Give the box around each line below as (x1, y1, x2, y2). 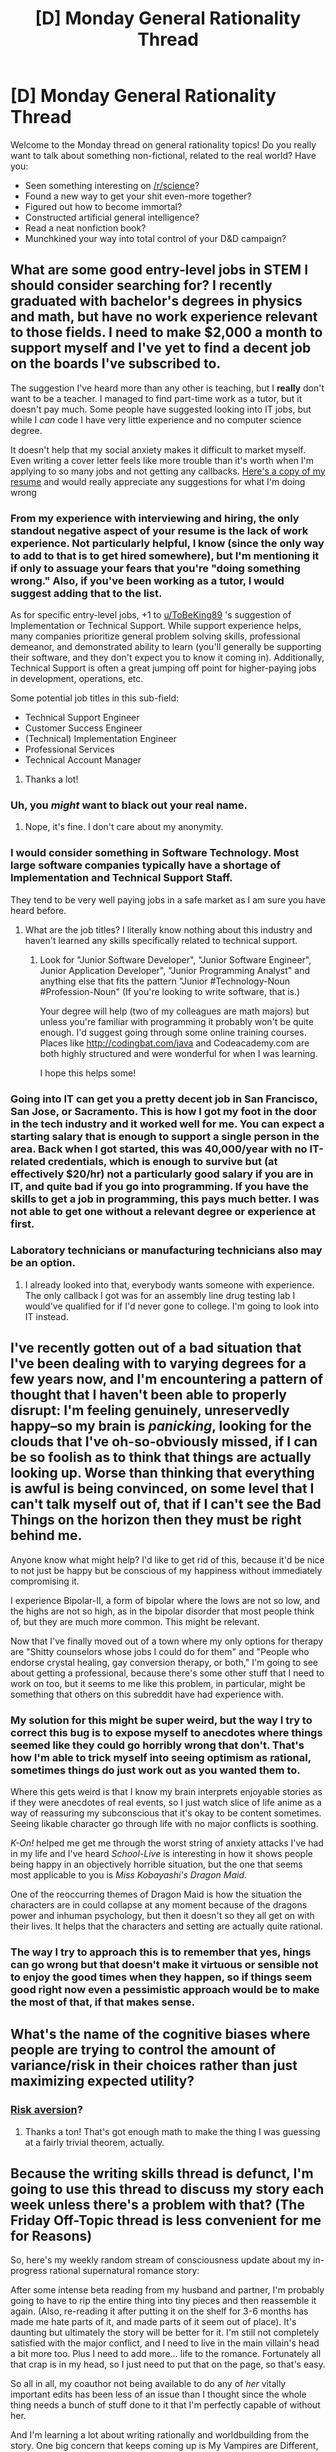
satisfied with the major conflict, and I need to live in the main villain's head (10, 2337, 320, 2349)
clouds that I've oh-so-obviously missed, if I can (10, 1433, 318, 1451)
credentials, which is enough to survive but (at (47, 1154, 278, 1168)
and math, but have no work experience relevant (10, 308, 318, 326)
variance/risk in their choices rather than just (10, 2057, 298, 2074)
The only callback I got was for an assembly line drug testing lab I (24, 1289, 296, 1301)
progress (10, 2265, 48, 2277)
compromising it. (10, 1575, 80, 1587)
